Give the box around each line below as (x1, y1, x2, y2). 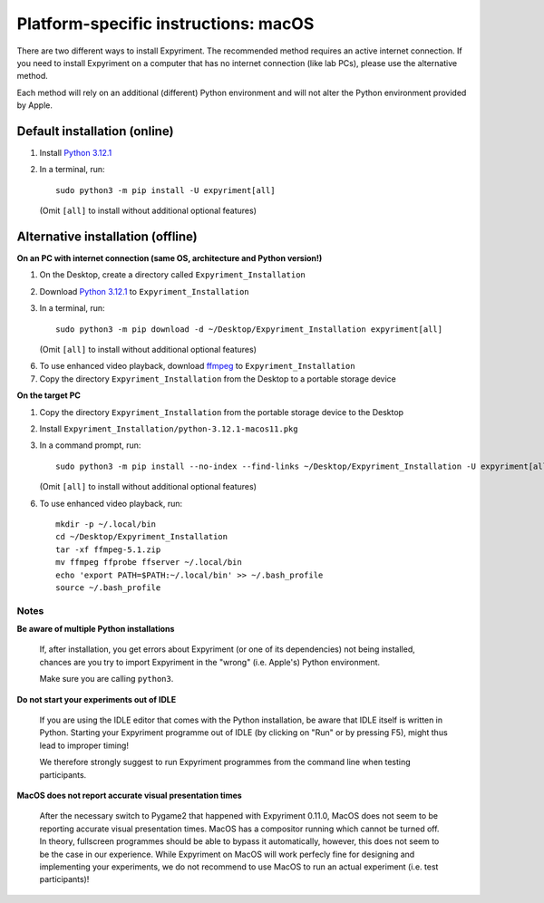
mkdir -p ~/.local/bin (55, 519, 157, 529)
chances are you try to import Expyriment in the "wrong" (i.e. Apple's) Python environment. (39, 656, 381, 667)
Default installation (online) (16, 123, 174, 139)
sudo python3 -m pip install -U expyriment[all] (55, 185, 276, 195)
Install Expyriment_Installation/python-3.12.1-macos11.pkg (39, 423, 298, 434)
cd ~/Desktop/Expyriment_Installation (55, 531, 228, 542)
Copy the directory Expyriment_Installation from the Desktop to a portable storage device (39, 373, 396, 384)
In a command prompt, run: (39, 440, 141, 451)
